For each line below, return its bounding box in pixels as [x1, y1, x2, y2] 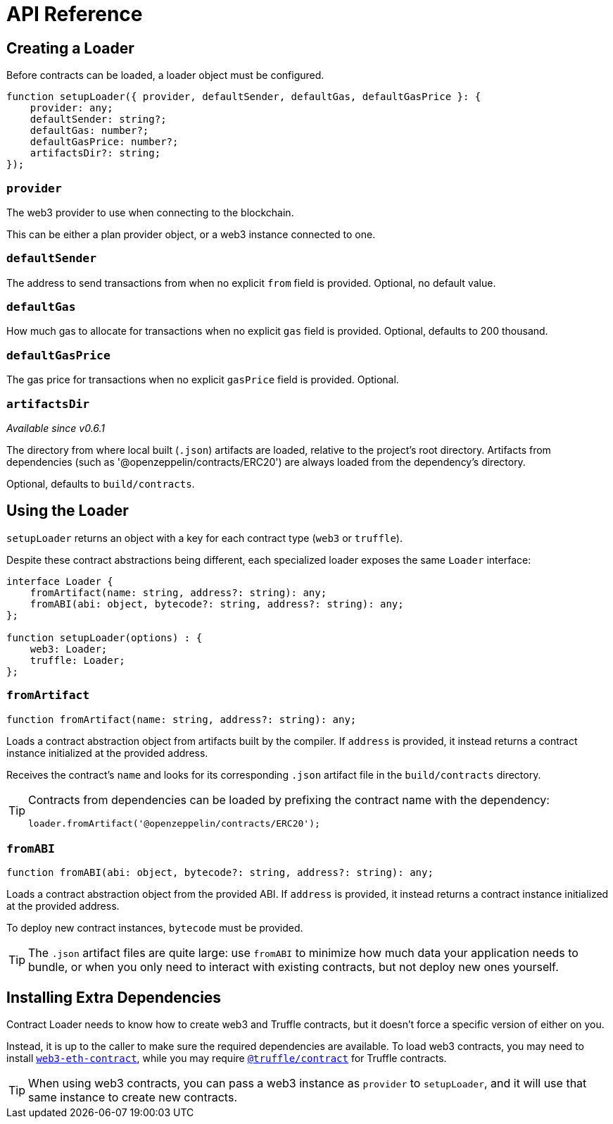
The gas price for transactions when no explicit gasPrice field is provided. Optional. [6, 373, 399, 386]
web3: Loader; [30, 643, 108, 655]
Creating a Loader [6, 39, 134, 57]
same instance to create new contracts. [28, 1090, 237, 1105]
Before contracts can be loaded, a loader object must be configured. [6, 69, 324, 82]
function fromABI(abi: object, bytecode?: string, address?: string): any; [6, 867, 434, 879]
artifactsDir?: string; [30, 147, 161, 159]
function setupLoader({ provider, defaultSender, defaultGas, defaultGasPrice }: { [6, 91, 481, 103]
